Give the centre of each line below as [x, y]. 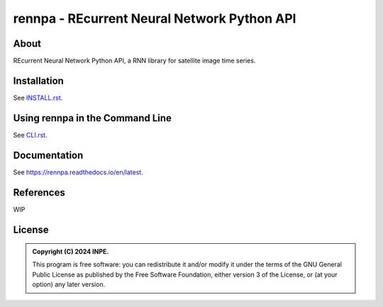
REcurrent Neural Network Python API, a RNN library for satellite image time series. [134, 61]
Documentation [48, 155]
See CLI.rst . [30, 135]
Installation [38, 80]
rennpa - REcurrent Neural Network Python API [155, 18]
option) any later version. [69, 284]
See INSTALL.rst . [38, 97]
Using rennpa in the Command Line [92, 118]
